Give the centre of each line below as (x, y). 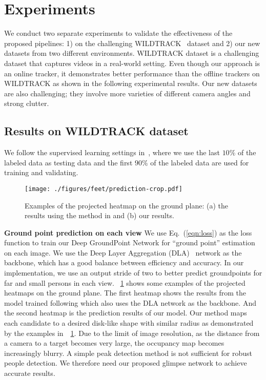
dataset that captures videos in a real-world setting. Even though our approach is (132, 63)
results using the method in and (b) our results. (99, 215)
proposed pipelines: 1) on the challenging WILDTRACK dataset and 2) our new (132, 43)
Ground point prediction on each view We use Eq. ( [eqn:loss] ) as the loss (128, 232)
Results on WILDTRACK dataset (96, 131)
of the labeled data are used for (200, 162)
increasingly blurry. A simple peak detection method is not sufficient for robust (128, 353)
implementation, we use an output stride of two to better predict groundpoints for (133, 273)
